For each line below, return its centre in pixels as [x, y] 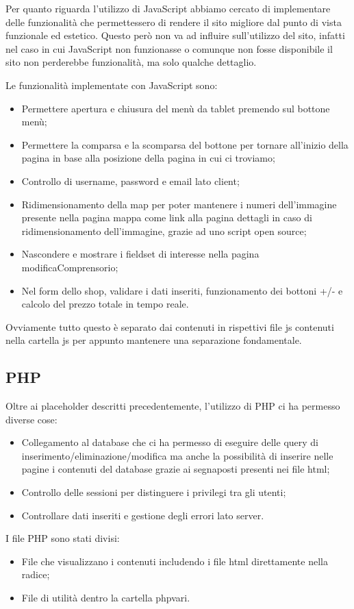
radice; [36, 574]
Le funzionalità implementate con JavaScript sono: [112, 85]
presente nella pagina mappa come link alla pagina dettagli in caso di [167, 217]
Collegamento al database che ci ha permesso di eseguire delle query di [170, 442]
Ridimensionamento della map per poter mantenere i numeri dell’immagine [179, 204]
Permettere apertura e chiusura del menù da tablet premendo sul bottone [176, 108]
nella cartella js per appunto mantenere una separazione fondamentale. [154, 340]
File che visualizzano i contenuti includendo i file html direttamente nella [175, 561]
